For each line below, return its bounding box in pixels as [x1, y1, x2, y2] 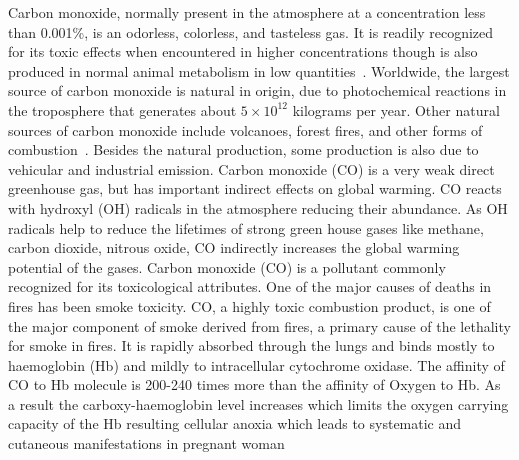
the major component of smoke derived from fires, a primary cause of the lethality [8, 315, 511, 336]
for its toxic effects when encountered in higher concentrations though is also [8, 41, 478, 62]
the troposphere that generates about [8, 99, 237, 120]
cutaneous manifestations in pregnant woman [8, 433, 285, 454]
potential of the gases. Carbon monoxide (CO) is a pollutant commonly [8, 256, 446, 277]
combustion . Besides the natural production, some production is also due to [8, 139, 479, 160]
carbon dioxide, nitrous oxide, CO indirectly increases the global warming [8, 237, 460, 258]
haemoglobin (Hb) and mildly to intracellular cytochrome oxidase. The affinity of [8, 354, 505, 375]
